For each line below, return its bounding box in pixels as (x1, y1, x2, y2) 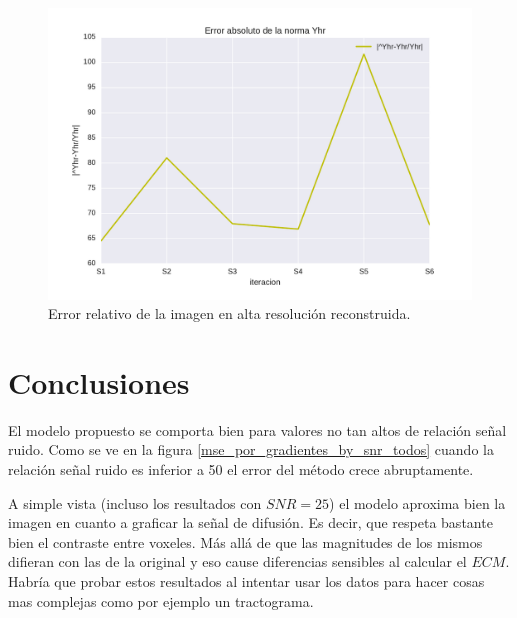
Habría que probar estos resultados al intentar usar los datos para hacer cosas (8, 570, 485, 591)
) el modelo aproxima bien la (329, 492, 506, 513)
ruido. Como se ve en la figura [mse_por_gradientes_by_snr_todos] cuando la (8, 439, 494, 460)
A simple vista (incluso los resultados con (8, 492, 262, 513)
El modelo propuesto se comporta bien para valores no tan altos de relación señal (8, 419, 507, 440)
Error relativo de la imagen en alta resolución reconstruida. (48, 303, 411, 324)
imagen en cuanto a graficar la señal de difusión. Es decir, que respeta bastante (8, 512, 493, 533)
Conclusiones (8, 361, 190, 402)
